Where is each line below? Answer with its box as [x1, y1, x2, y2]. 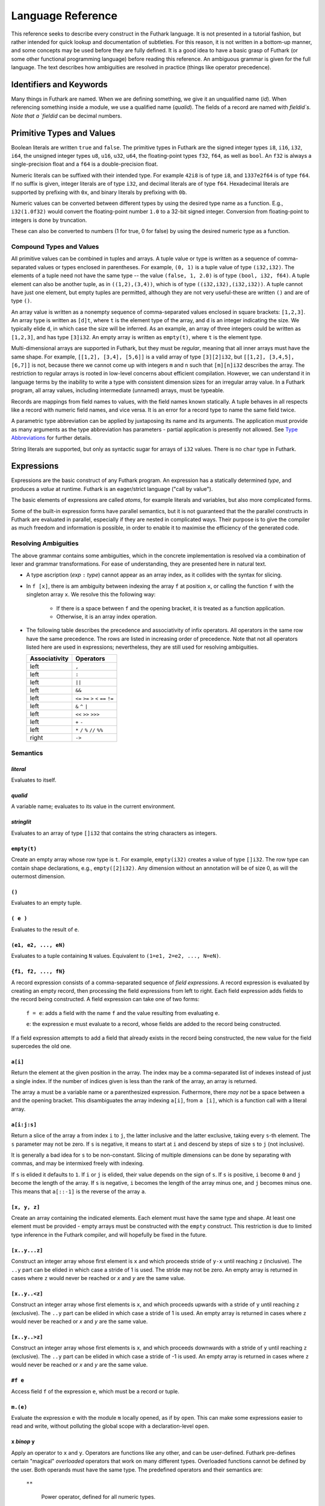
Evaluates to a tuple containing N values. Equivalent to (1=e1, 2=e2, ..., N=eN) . [11, 952, 221, 960]
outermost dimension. [11, 872, 66, 880]
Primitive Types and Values [11, 128, 116, 138]
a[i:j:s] [11, 1121, 37, 1128]
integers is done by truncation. [11, 216, 87, 223]
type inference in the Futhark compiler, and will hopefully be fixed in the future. [11, 1231, 207, 1238]
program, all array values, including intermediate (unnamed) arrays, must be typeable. [11, 387, 225, 394]
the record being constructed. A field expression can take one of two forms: [11, 996, 200, 1003]
